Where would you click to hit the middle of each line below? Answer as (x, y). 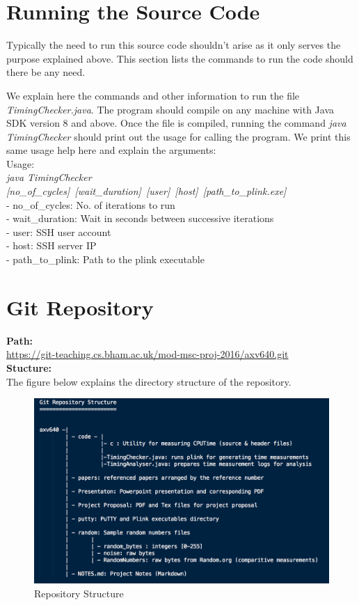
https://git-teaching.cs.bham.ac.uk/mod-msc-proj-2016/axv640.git (147, 354)
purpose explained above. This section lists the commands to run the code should (180, 58)
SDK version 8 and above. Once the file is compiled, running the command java (176, 123)
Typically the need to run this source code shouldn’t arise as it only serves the (174, 45)
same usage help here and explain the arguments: (111, 150)
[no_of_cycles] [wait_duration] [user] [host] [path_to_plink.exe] (146, 191)
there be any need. (46, 72)
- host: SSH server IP (51, 245)
